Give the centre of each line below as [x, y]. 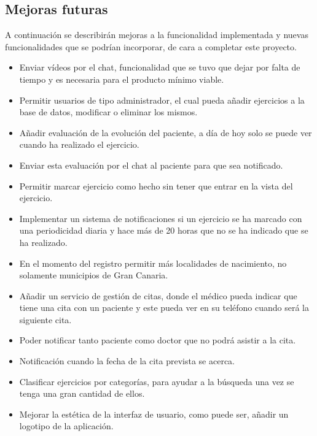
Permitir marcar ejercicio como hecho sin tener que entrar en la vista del [156, 185]
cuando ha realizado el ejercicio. [79, 144]
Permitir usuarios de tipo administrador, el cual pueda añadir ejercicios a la [162, 100]
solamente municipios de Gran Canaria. [94, 275]
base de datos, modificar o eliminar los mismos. [108, 112]
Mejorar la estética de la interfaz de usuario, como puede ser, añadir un [154, 414]
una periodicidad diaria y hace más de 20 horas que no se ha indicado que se [164, 230]
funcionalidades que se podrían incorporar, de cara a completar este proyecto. [151, 46]
